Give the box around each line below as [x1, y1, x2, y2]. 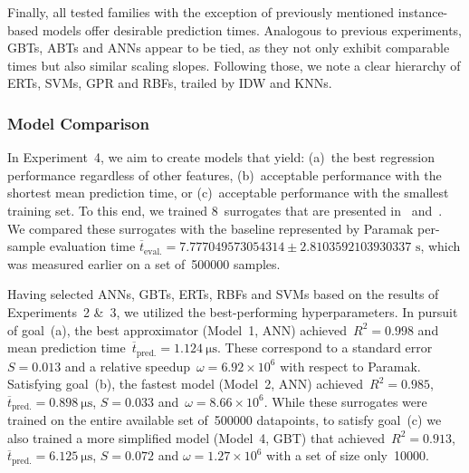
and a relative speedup [64, 356, 190, 375]
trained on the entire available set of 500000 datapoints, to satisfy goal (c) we [7, 410, 442, 430]
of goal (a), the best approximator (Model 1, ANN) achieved [7, 320, 348, 339]
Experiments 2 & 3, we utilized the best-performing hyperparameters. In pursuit [7, 302, 458, 321]
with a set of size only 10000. [266, 446, 429, 465]
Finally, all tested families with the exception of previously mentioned [7, 3, 395, 21]
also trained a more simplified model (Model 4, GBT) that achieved [7, 428, 386, 447]
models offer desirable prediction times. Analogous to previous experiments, [42, 20, 462, 39]
